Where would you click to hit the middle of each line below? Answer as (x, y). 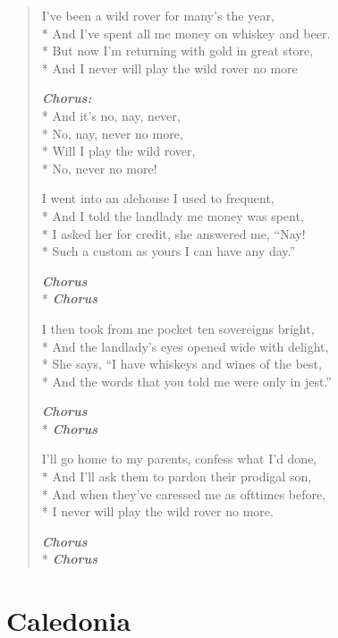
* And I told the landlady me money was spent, (173, 215)
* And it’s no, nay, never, (111, 115)
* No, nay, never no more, (112, 133)
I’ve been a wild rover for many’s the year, (158, 15)
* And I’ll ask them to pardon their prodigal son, (177, 476)
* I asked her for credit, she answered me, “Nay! (173, 233)
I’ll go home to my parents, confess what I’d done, (179, 459)
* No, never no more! (99, 168)
